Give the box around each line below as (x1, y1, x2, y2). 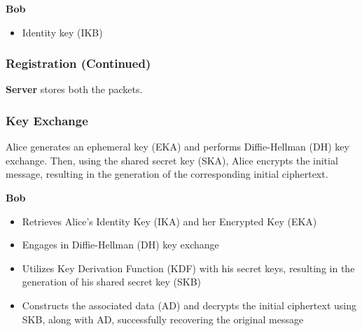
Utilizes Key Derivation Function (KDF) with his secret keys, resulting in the (22, 260, 355, 275)
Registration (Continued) (6, 55, 151, 72)
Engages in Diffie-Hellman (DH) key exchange (22, 237, 219, 252)
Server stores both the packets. (6, 82, 143, 97)
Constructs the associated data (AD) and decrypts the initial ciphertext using (22, 297, 356, 312)
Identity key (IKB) (22, 24, 103, 39)
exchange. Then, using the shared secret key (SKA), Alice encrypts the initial (6, 153, 338, 167)
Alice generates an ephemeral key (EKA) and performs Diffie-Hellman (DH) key (6, 139, 349, 154)
